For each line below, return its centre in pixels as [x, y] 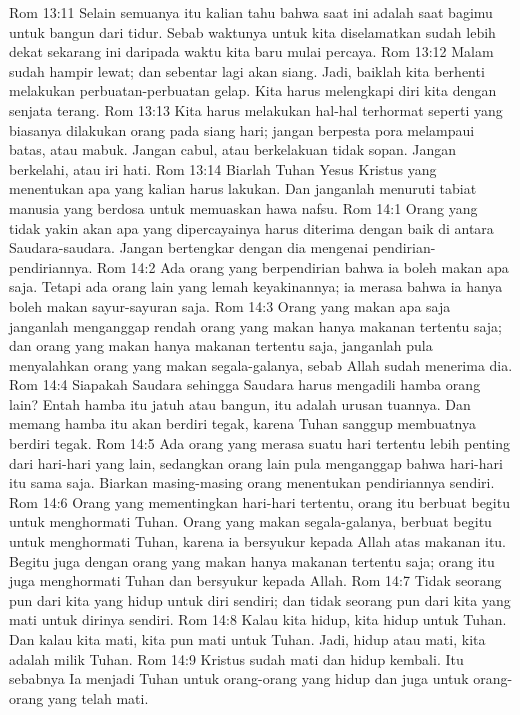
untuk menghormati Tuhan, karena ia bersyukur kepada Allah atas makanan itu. [257, 541]
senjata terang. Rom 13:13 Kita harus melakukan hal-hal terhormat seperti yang [256, 109]
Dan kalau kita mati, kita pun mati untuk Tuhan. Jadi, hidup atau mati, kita [247, 639]
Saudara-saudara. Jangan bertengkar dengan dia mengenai [189, 247]
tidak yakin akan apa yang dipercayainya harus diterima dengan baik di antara [251, 227]
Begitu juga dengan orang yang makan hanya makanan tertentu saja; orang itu [252, 560]
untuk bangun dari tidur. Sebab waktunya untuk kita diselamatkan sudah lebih [252, 31]
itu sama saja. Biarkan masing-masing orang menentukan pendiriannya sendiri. [252, 482]
